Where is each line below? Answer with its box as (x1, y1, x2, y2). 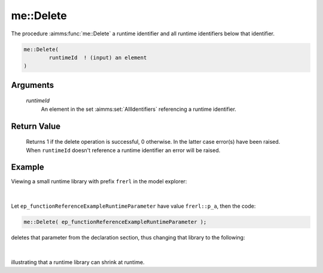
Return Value (11, 121, 61, 131)
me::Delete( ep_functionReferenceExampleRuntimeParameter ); (23, 219, 207, 226)
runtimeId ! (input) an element (48, 54, 147, 61)
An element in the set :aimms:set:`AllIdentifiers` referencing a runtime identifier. (41, 105, 236, 113)
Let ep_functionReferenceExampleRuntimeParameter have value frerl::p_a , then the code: (11, 202, 256, 210)
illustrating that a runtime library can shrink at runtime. (11, 258, 145, 266)
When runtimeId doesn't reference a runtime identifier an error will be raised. (26, 147, 221, 154)
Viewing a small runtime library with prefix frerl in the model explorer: (11, 178, 187, 185)
